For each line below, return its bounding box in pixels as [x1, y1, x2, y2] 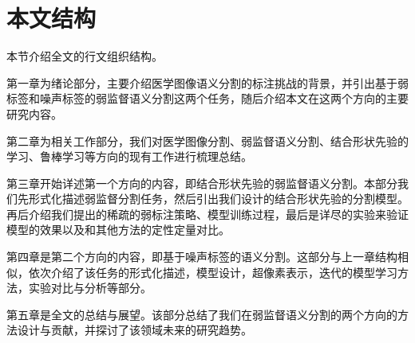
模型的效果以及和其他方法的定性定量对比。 [6, 221, 230, 238]
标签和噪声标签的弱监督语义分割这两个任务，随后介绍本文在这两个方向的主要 [6, 90, 409, 107]
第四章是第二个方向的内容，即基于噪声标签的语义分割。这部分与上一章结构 [6, 248, 397, 265]
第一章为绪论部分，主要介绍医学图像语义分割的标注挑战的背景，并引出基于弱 [6, 74, 409, 91]
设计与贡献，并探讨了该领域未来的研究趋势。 [17, 322, 252, 338]
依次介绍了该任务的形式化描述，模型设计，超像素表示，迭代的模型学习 [28, 263, 397, 280]
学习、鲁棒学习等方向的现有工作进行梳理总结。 [6, 148, 252, 165]
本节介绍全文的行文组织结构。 [6, 48, 163, 64]
